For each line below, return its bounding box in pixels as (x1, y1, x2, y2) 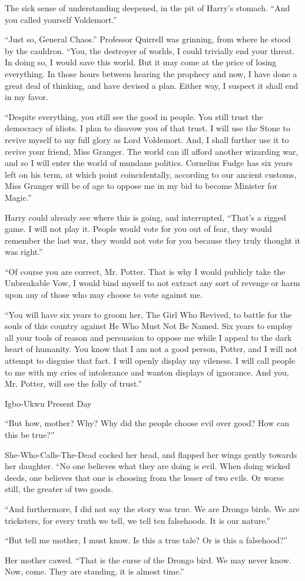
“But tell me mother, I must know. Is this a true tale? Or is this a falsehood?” (5, 534, 288, 546)
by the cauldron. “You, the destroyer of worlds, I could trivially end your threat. (5, 44, 295, 57)
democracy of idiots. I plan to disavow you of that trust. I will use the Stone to (5, 122, 290, 134)
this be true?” (5, 429, 55, 440)
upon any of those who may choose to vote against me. (5, 288, 203, 301)
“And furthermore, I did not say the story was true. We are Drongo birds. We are (5, 502, 300, 514)
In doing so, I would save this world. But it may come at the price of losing (5, 56, 277, 68)
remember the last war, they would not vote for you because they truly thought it (5, 234, 301, 246)
